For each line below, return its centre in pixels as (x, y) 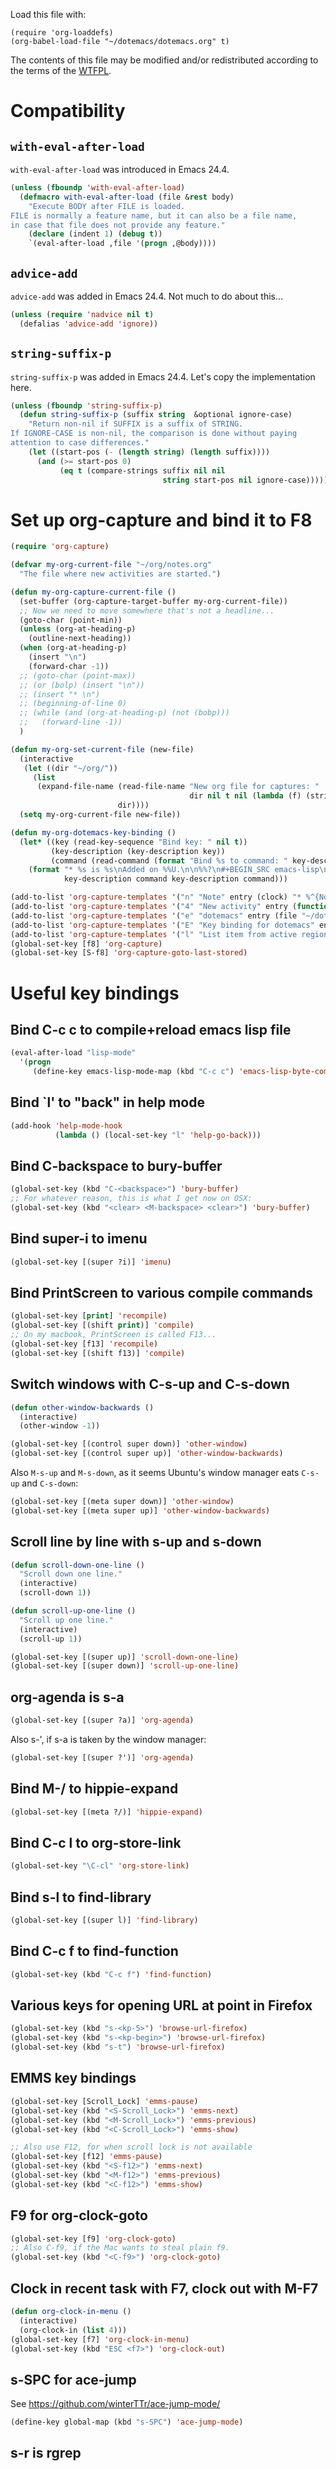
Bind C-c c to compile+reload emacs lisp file (151, 1029)
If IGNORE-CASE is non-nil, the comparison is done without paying (154, 434)
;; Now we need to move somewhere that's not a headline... (147, 610)
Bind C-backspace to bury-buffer (116, 1165)
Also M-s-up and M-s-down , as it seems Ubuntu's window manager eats (155, 1472)
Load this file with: (48, 14)
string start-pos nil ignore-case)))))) (247, 480)
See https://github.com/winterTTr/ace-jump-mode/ (115, 2404)
